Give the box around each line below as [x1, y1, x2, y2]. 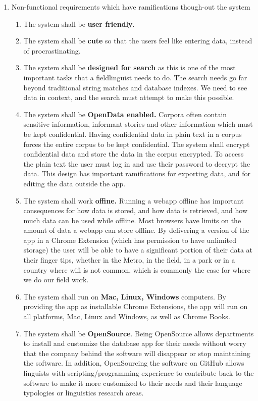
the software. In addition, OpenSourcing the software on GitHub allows [23, 358, 244, 368]
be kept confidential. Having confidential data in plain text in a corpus [23, 128, 242, 139]
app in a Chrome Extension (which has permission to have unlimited [23, 234, 236, 245]
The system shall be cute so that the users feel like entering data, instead [23, 35, 252, 46]
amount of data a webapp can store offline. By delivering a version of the [23, 225, 249, 235]
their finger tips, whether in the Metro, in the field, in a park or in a [23, 255, 235, 265]
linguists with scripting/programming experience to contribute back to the [23, 368, 254, 378]
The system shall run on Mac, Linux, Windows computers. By [23, 291, 226, 302]
